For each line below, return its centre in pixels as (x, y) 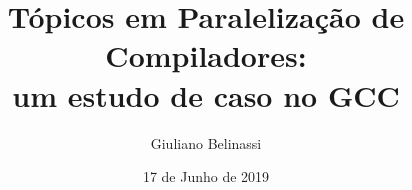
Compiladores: (206, 55)
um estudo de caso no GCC (206, 94)
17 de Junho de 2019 (206, 176)
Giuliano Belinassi (206, 142)
